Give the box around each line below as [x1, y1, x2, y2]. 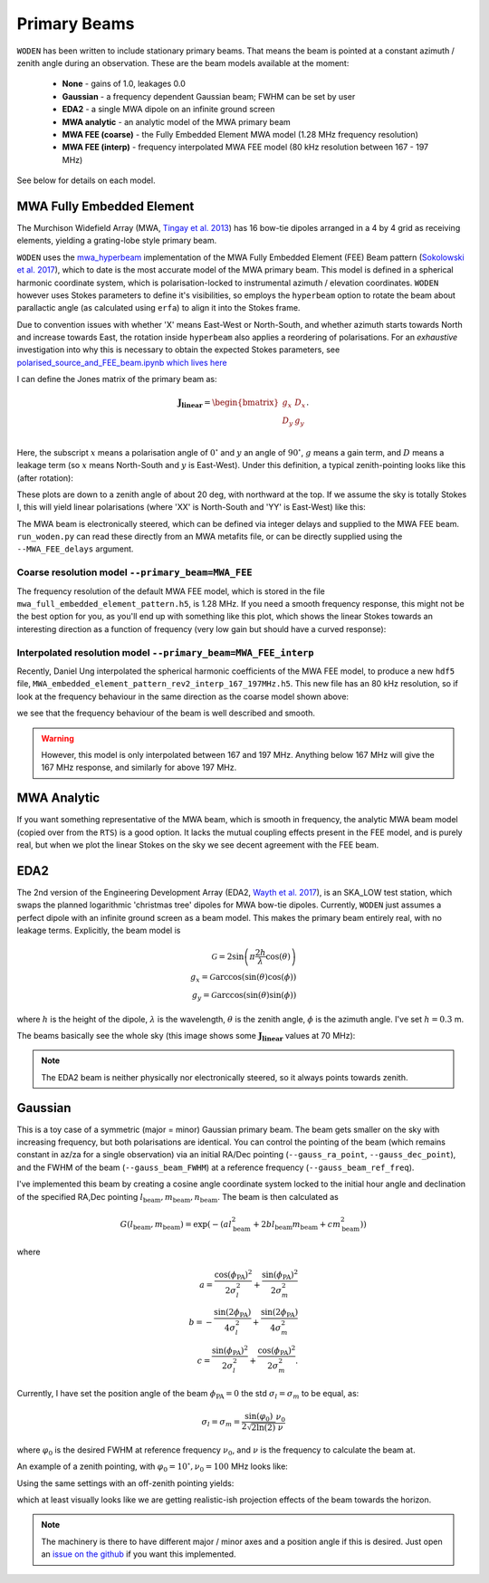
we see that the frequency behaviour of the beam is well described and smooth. [16, 707, 316, 719]
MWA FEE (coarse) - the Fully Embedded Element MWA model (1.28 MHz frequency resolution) [62, 129, 418, 139]
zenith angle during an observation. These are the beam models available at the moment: [16, 57, 350, 68]
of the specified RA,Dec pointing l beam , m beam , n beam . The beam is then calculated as [16, 1191, 339, 1204]
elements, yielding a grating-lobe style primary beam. [16, 235, 217, 246]
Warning [41, 733, 74, 744]
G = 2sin [211, 951, 244, 962]
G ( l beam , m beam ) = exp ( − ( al [120, 1219, 233, 1232]
